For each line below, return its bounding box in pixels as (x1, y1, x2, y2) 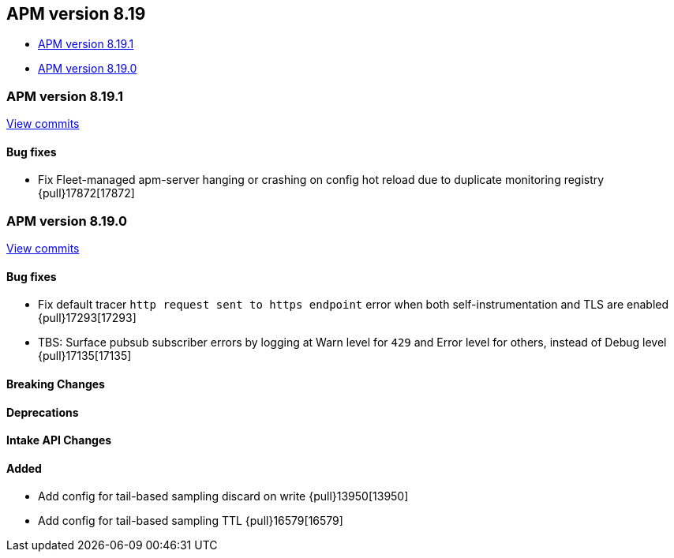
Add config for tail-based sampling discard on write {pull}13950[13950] (38, 489, 409, 504)
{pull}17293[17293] (38, 311, 137, 325)
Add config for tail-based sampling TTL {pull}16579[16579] (38, 514, 343, 528)
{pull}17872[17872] (38, 186, 135, 200)
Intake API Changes (6, 433, 112, 448)
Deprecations (6, 405, 79, 419)
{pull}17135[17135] (38, 349, 132, 363)
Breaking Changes (6, 376, 105, 391)
